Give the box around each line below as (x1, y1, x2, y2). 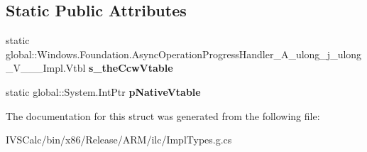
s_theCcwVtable (89, 60, 173, 75)
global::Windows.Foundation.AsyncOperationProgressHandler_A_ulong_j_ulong (6, 46, 362, 61)
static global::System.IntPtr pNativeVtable (6, 84, 201, 99)
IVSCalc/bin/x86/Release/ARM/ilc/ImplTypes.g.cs (6, 132, 232, 147)
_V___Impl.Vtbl (6, 60, 86, 75)
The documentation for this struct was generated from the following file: (6, 108, 320, 123)
